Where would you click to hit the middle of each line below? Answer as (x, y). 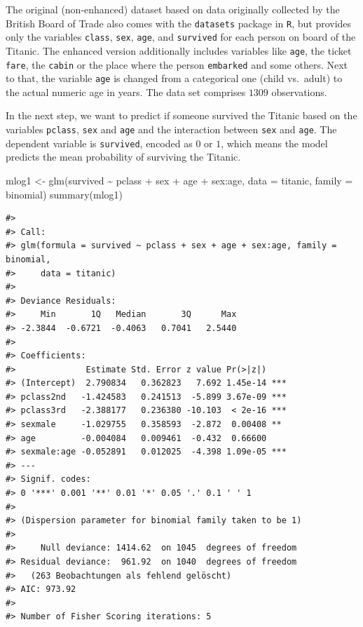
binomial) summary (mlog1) (64, 194)
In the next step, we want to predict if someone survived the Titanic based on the (181, 115)
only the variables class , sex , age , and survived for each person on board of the (181, 37)
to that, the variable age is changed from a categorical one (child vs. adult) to (174, 78)
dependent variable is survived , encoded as (99, 143)
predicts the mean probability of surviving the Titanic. (123, 157)
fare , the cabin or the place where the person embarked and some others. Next (177, 64)
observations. (299, 92)
